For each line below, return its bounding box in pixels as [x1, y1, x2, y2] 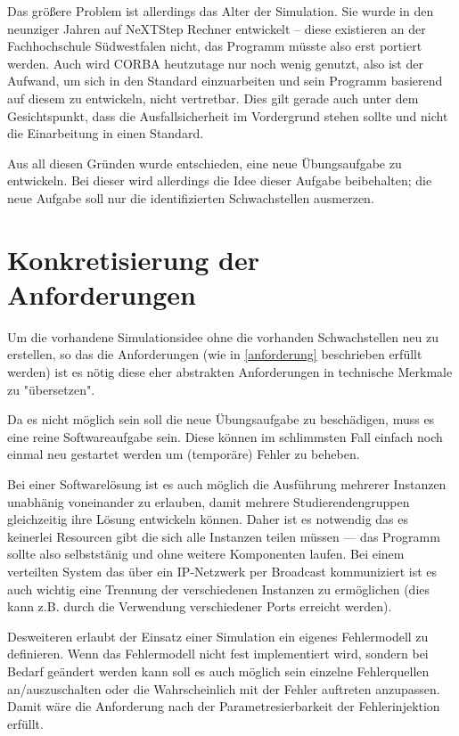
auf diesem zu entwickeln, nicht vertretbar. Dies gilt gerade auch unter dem [7, 88, 419, 107]
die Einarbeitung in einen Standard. [7, 124, 204, 143]
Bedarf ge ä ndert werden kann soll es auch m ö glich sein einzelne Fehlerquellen [7, 661, 430, 680]
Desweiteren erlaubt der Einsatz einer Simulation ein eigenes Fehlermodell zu [7, 626, 429, 645]
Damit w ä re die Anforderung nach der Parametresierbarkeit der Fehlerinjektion [7, 697, 440, 716]
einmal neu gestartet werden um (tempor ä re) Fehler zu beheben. [7, 445, 360, 463]
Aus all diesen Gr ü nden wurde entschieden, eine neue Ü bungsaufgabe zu [7, 153, 402, 172]
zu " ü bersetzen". [7, 380, 95, 398]
